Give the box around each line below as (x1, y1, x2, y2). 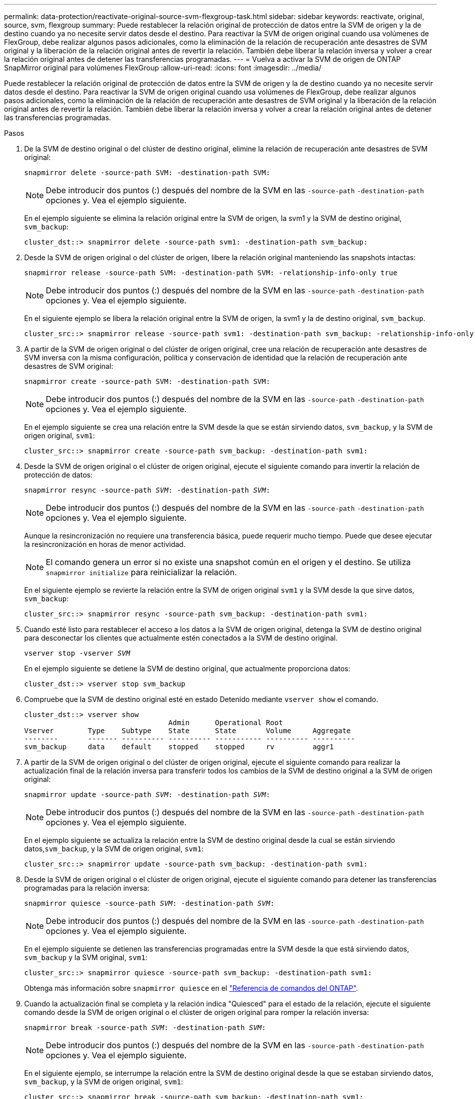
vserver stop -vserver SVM (24, 649, 130, 657)
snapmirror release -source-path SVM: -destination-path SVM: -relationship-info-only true (24, 269, 398, 277)
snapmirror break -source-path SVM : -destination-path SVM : (24, 1024, 266, 1032)
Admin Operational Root (168, 719, 283, 727)
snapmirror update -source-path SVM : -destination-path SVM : (24, 791, 270, 799)
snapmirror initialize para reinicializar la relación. (46, 567, 237, 577)
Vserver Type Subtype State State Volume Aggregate (24, 727, 351, 735)
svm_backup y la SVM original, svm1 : (24, 953, 147, 962)
